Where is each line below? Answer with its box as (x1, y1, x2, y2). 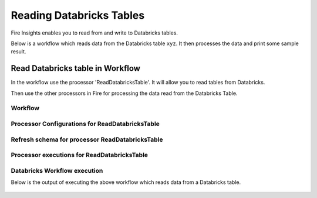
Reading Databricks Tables (11, 9, 145, 22)
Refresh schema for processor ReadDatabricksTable (11, 135, 164, 144)
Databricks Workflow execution (11, 166, 103, 175)
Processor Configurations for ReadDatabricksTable (11, 120, 160, 128)
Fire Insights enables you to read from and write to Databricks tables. (11, 29, 178, 36)
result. (11, 48, 26, 55)
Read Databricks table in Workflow (11, 63, 141, 73)
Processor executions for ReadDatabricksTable (11, 151, 149, 159)
